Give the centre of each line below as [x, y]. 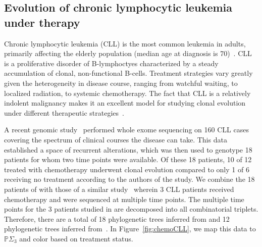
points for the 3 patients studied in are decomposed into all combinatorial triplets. [131, 209]
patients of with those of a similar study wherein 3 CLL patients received [119, 189]
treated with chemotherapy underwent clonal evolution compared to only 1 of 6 [127, 169]
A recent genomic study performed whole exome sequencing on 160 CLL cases [126, 130]
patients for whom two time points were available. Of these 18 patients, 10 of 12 [128, 159]
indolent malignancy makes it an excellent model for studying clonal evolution [125, 103]
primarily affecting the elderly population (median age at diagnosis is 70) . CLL [128, 53]
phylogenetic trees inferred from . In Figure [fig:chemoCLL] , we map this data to [130, 229]
